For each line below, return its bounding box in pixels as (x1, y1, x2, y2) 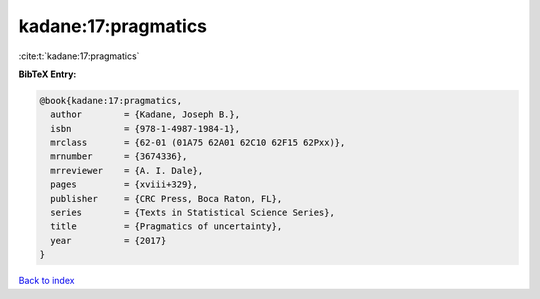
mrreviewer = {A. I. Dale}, (50, 165, 204, 176)
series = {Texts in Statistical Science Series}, (50, 207, 335, 219)
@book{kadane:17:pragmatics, (39, 95, 183, 106)
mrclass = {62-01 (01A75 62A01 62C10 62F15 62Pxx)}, (50, 137, 346, 149)
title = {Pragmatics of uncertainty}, (50, 221, 283, 232)
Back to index (18, 275, 75, 287)
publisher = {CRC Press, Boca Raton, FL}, (50, 193, 283, 204)
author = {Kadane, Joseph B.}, (50, 109, 240, 120)
